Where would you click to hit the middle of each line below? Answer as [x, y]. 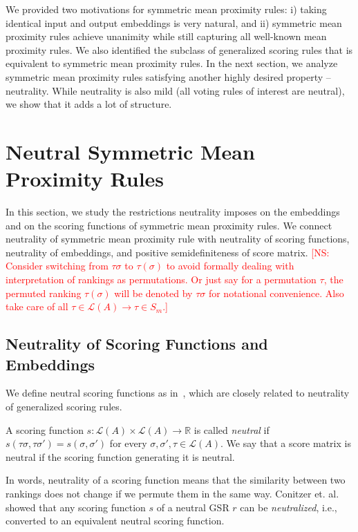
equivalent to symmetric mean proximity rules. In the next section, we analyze [172, 63]
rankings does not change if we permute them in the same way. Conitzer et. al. [172, 493]
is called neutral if [232, 429]
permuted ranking [44, 293]
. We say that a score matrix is [286, 443]
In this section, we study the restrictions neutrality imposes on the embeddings [173, 212]
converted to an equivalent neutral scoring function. [115, 521]
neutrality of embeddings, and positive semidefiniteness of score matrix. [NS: [168, 252]
